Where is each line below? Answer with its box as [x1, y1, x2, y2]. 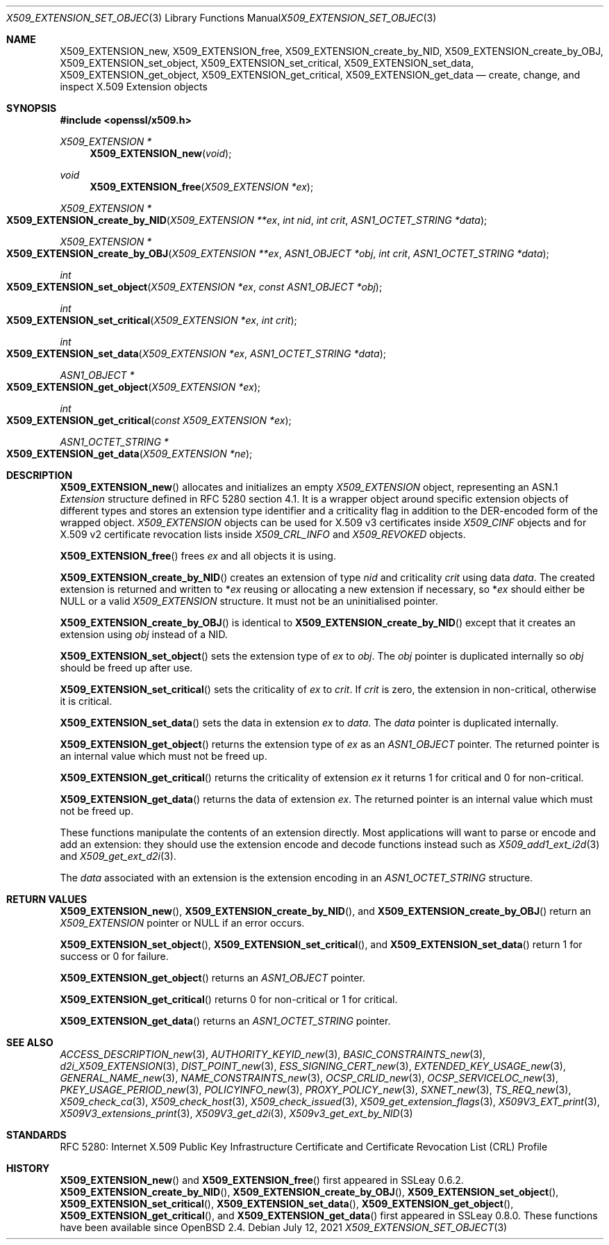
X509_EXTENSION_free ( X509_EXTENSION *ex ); [90, 181, 314, 193]
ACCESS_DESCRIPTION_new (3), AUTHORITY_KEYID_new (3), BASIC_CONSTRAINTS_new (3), [60, 1048, 486, 1060]
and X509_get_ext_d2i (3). [60, 850, 176, 862]
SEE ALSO [6, 1036, 53, 1048]
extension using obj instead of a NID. [60, 628, 228, 640]
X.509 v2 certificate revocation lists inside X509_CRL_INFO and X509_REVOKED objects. [60, 528, 466, 540]
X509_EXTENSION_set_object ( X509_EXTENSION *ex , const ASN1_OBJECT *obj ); [6, 281, 383, 293]
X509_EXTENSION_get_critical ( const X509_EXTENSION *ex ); [6, 414, 292, 426]
